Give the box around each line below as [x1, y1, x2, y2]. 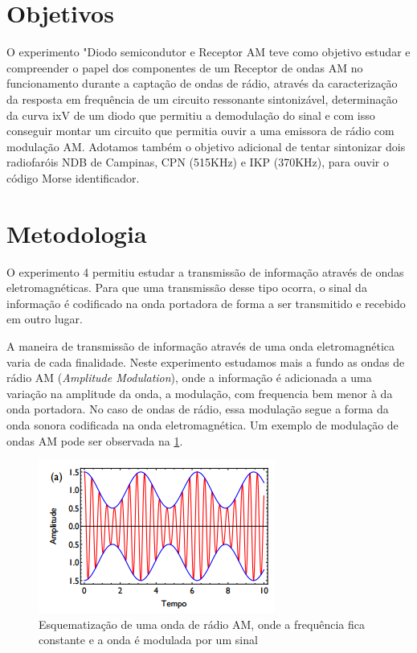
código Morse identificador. [6, 169, 140, 186]
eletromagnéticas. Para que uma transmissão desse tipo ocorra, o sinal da [6, 279, 367, 296]
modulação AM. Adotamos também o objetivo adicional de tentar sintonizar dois [6, 138, 406, 154]
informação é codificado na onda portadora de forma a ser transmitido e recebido [6, 294, 406, 311]
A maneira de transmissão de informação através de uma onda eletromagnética [6, 337, 395, 354]
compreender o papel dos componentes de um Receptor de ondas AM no [6, 59, 363, 76]
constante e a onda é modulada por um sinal [39, 631, 258, 648]
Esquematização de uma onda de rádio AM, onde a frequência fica [39, 615, 365, 632]
